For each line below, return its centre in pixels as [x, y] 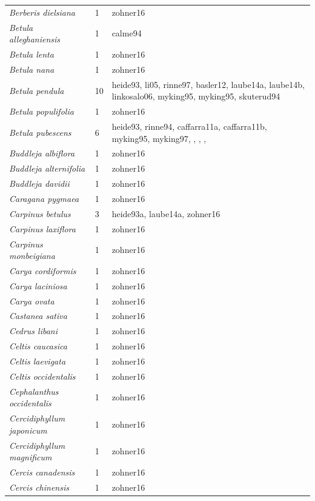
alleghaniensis [35, 39]
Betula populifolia [41, 111]
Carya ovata [32, 301]
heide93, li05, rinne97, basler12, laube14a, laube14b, [208, 84]
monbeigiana [32, 256]
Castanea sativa [38, 316]
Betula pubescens [40, 132]
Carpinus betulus [40, 213]
